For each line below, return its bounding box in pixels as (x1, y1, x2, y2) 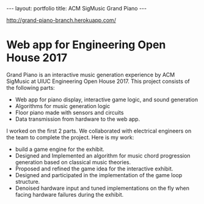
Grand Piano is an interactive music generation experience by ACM (6, 71, 175, 78)
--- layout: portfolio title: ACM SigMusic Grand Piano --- (6, 5, 147, 12)
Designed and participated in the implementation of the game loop (15, 171, 183, 178)
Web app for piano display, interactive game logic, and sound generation (15, 96, 199, 103)
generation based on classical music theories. (15, 158, 131, 166)
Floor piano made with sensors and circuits (15, 109, 124, 116)
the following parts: (6, 84, 55, 91)
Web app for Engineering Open (6, 38, 166, 52)
